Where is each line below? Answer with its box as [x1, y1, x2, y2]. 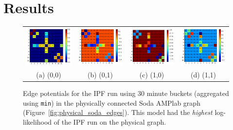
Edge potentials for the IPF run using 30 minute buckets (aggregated [23, 88, 229, 98]
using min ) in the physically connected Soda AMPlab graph [23, 97, 200, 108]
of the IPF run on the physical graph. [54, 117, 166, 127]
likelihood [23, 117, 52, 127]
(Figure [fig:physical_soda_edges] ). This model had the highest [23, 107, 213, 117]
